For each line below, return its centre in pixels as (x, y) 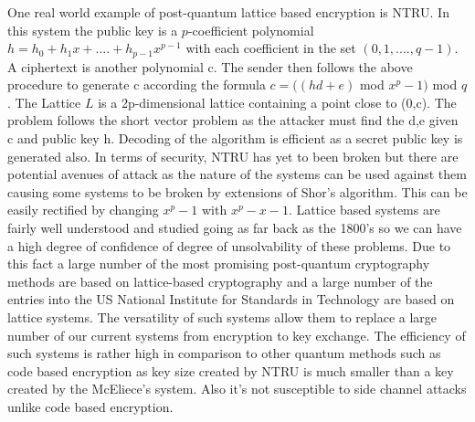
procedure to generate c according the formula (137, 84)
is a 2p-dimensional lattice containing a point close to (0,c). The (277, 102)
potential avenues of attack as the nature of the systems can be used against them (237, 174)
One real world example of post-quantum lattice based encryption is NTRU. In (228, 12)
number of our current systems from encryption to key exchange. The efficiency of (237, 335)
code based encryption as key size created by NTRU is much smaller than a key (231, 370)
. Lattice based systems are (364, 210)
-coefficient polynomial (251, 30)
